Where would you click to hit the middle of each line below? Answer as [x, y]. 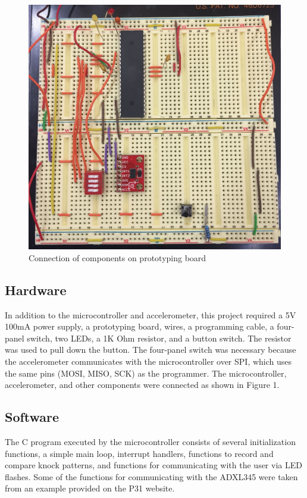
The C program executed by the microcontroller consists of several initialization [150, 441]
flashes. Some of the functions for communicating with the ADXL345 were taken [151, 476]
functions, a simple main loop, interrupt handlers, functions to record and [139, 453]
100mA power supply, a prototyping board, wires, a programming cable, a [140, 326]
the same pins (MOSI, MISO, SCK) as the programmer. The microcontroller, [146, 373]
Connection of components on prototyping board [118, 257]
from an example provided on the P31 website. [90, 488]
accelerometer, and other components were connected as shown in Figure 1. [142, 385]
